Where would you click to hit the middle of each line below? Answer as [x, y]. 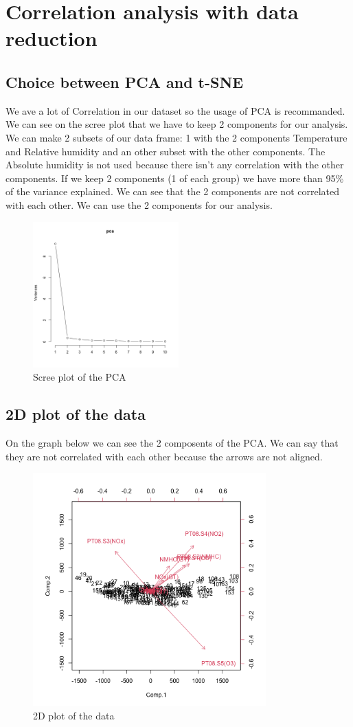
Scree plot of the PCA [80, 377]
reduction [52, 38]
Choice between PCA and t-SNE [125, 81]
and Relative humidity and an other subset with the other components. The [166, 151]
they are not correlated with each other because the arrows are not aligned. [164, 456]
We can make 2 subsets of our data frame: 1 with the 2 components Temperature [176, 137]
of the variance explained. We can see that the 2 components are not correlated [172, 191]
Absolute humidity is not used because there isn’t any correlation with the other [175, 165]
